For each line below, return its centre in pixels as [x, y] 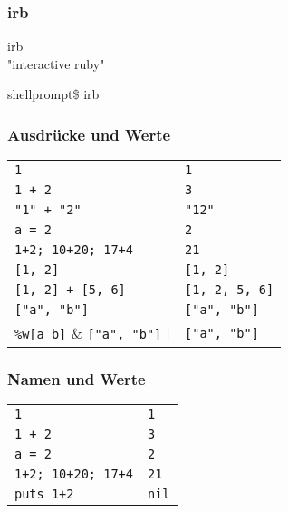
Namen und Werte [77, 379]
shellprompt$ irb [53, 94]
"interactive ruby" [56, 63]
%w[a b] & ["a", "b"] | [93, 333]
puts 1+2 [44, 494]
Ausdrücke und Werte [89, 134]
